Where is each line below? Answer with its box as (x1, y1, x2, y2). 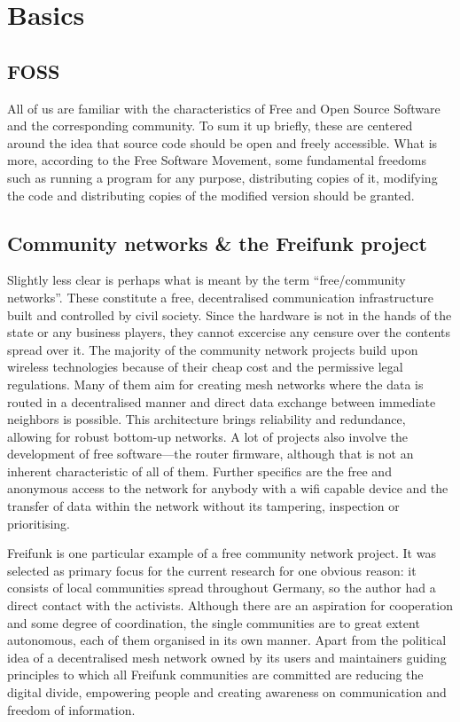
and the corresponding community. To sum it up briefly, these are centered (7, 116, 413, 135)
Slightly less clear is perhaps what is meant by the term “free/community (7, 271, 406, 289)
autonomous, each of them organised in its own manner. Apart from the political (7, 631, 447, 649)
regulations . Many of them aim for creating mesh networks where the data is (7, 374, 424, 393)
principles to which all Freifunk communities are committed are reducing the (7, 665, 424, 684)
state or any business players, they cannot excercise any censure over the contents (7, 323, 451, 341)
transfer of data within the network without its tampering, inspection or (7, 497, 400, 515)
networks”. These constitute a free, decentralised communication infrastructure (7, 287, 433, 306)
